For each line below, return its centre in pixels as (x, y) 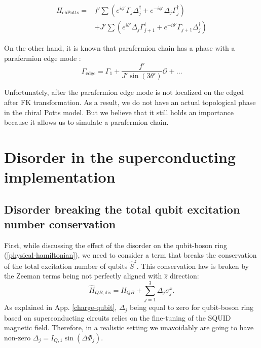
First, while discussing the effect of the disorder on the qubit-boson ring (116, 245)
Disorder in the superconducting (120, 156)
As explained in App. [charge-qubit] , (61, 307)
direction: (184, 276)
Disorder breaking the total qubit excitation (122, 209)
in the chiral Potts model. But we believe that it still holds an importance (119, 112)
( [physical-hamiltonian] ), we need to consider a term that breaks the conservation (130, 255)
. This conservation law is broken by (193, 266)
